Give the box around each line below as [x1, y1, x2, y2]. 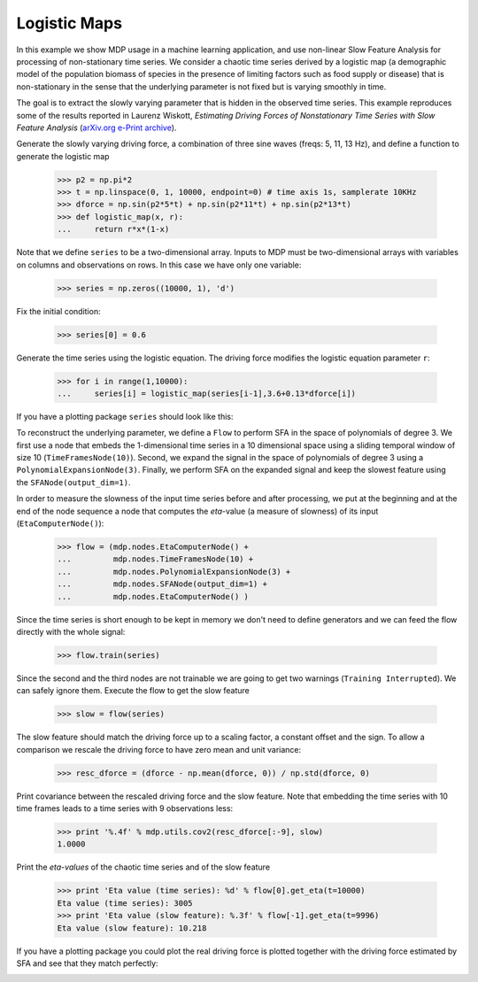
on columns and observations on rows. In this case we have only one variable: [16, 259, 302, 270]
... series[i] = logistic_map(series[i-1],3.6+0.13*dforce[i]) [57, 388, 357, 398]
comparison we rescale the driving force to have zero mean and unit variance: [16, 744, 302, 754]
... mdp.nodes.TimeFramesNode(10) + [57, 554, 254, 564]
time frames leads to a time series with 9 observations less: [16, 803, 234, 814]
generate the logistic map [16, 151, 110, 161]
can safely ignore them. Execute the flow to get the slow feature [16, 685, 250, 696]
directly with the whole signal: [16, 626, 126, 637]
